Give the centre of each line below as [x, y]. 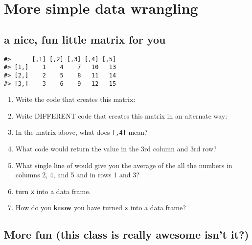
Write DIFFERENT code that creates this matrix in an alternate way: [121, 115]
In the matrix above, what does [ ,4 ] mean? [81, 132]
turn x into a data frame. [53, 191]
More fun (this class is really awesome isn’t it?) [126, 234]
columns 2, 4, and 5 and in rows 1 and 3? [77, 175]
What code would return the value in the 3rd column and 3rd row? [116, 149]
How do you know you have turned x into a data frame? [101, 208]
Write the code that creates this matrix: [75, 99]
